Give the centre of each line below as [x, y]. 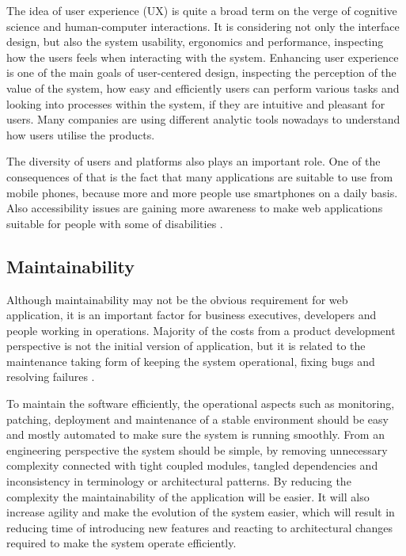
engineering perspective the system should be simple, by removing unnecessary [197, 449]
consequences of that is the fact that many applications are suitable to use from [200, 176]
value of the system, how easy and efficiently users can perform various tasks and [203, 88]
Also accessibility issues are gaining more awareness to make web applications [195, 208]
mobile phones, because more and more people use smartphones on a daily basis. [202, 192]
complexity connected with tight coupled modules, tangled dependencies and [192, 465]
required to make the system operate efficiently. [121, 543]
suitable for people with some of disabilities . [115, 223]
